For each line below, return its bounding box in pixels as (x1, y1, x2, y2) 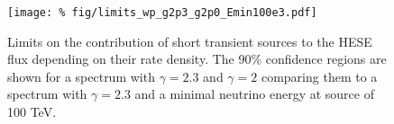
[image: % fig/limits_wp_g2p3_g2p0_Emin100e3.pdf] (7, 6, 317, 19)
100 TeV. (7, 102, 57, 121)
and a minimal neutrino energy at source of (134, 84, 374, 103)
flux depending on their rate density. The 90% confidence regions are (7, 49, 387, 68)
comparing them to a (261, 66, 378, 85)
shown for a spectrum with (7, 66, 155, 85)
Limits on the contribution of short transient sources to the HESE (7, 31, 372, 50)
